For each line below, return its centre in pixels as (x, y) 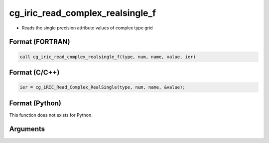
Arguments (27, 129)
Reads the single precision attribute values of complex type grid (87, 28)
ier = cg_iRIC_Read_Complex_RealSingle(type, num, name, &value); (102, 87)
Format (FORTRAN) (40, 42)
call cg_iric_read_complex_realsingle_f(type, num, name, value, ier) (108, 57)
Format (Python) (35, 103)
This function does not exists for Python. (51, 115)
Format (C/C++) (34, 72)
